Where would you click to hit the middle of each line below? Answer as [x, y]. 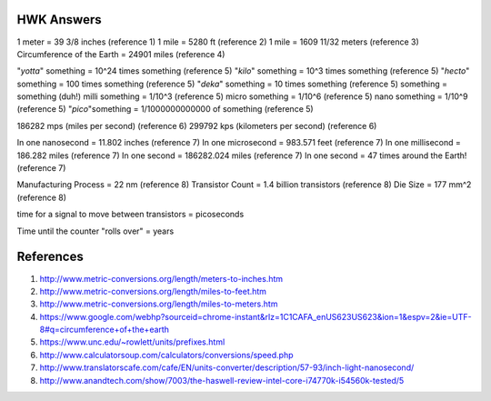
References [50, 257]
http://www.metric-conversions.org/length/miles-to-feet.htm [153, 291]
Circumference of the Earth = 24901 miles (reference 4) [121, 54]
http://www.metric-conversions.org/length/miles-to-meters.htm [159, 304]
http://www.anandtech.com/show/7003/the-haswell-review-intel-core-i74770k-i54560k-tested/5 [222, 380]
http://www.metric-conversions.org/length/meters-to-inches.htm [161, 278]
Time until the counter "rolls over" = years [95, 231]
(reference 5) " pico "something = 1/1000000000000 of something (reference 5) [165, 109]
